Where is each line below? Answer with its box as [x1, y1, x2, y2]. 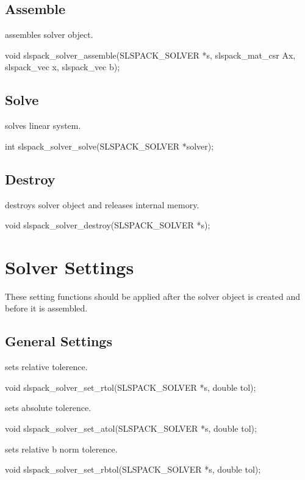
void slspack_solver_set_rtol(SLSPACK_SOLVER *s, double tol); [5, 380, 256, 393]
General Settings [5, 332, 112, 351]
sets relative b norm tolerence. [5, 442, 118, 455]
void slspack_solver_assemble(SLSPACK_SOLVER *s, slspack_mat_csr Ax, [5, 48, 296, 61]
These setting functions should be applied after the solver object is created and [5, 289, 300, 302]
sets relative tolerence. [5, 360, 88, 373]
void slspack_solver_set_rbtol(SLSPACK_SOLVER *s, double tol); [5, 463, 261, 476]
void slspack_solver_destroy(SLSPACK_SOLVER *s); [5, 219, 210, 231]
